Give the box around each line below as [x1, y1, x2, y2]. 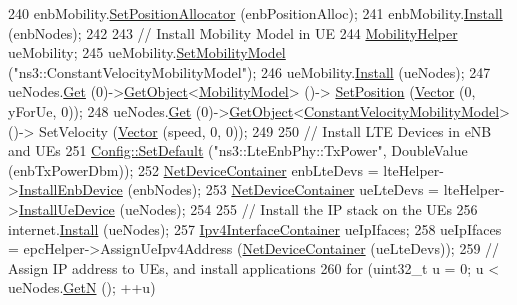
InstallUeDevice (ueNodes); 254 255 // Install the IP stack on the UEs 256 [18, 198, 478, 219]
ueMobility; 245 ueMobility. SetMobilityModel [8, 42, 286, 63]
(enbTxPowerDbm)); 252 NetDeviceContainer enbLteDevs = [8, 159, 379, 180]
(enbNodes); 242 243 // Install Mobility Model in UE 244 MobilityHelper [8, 22, 458, 43]
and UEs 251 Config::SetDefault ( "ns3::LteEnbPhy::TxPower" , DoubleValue [8, 140, 468, 161]
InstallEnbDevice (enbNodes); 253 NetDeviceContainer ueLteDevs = [18, 179, 439, 200]
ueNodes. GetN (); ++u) [8, 277, 156, 298]
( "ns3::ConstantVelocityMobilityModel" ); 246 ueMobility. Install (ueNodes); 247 [8, 61, 491, 82]
